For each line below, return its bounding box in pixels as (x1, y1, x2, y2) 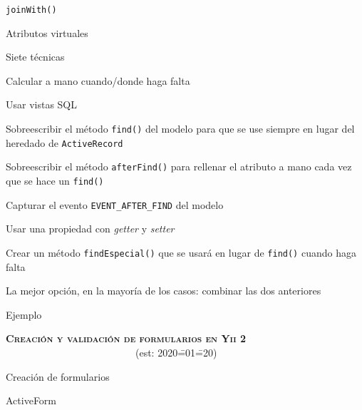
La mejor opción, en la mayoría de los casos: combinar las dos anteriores (6, 283, 321, 298)
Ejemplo (6, 307, 42, 322)
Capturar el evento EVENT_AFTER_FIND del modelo (6, 197, 224, 212)
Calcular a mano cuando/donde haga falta (6, 73, 190, 88)
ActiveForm (6, 393, 57, 408)
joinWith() (6, 5, 57, 15)
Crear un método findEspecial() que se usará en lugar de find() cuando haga (6, 245, 356, 260)
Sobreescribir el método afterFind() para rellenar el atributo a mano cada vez (6, 159, 352, 174)
